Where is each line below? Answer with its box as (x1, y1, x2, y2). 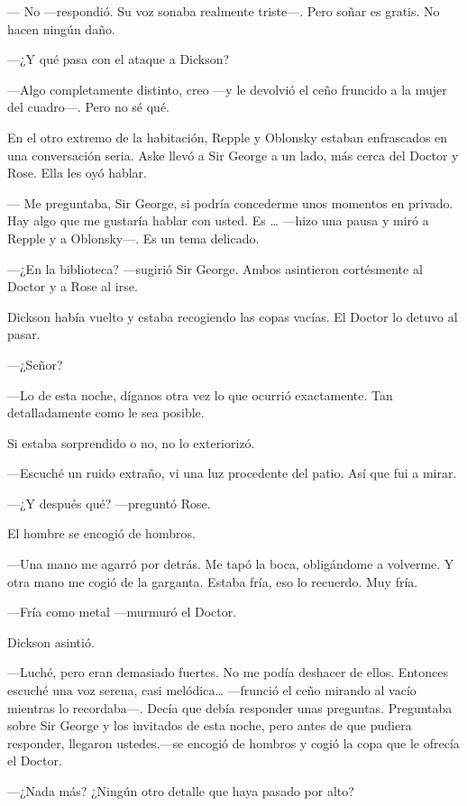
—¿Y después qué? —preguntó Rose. (7, 493, 211, 512)
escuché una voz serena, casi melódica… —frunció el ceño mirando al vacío (7, 681, 417, 700)
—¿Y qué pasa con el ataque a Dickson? (7, 50, 230, 69)
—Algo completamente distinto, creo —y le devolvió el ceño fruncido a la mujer (7, 79, 447, 98)
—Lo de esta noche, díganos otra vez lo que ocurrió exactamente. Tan (7, 385, 393, 404)
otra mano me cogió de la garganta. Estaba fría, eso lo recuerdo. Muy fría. (7, 572, 418, 591)
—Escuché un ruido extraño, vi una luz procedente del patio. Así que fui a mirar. (7, 463, 457, 482)
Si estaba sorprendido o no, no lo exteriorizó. (7, 433, 255, 452)
